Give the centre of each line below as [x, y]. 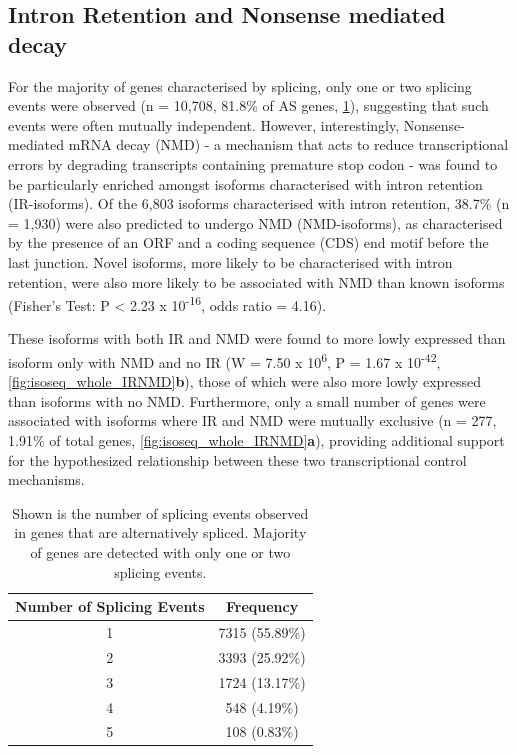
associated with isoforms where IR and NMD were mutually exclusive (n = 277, [252, 420]
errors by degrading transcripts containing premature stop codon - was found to [253, 163]
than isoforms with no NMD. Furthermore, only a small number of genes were [247, 400]
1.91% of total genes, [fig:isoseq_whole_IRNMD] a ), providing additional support [256, 440]
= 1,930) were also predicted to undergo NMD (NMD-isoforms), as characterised [255, 222]
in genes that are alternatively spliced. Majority [160, 532]
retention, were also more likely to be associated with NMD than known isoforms [256, 281]
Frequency [262, 606]
